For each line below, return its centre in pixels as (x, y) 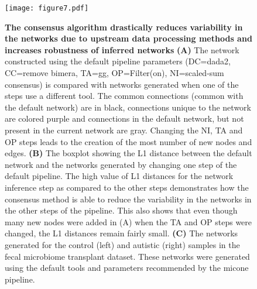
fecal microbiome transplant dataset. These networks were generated (127, 256)
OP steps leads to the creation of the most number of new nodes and (128, 141)
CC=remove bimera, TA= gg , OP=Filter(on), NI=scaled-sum (114, 73)
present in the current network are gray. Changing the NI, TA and (124, 130)
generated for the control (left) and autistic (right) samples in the (122, 244)
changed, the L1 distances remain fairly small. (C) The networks (121, 233)
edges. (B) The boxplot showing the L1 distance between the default (128, 153)
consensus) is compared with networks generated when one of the (122, 84)
